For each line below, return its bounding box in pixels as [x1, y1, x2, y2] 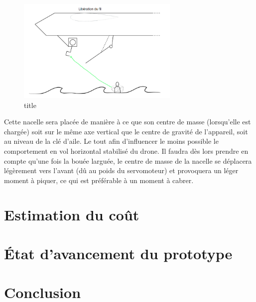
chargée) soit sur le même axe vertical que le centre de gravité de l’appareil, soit [4, 126, 248, 136]
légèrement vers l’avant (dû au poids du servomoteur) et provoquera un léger [4, 165, 239, 176]
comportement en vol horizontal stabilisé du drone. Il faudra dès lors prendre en [4, 145, 249, 156]
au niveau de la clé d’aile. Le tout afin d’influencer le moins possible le [4, 136, 219, 146]
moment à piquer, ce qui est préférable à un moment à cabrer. [4, 175, 194, 185]
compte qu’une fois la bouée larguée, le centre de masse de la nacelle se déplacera [4, 155, 252, 166]
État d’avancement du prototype [4, 243, 233, 263]
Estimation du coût [4, 204, 139, 224]
